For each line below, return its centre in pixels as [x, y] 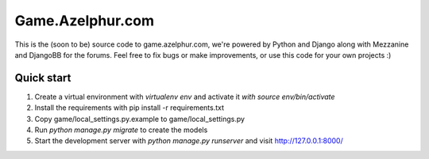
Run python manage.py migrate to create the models [121, 130]
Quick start [43, 78]
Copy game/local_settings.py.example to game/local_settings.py [140, 119]
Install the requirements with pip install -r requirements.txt [129, 108]
